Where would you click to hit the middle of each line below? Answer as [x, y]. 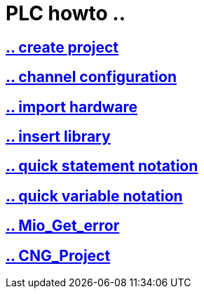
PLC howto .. [66, 13]
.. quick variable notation [94, 196]
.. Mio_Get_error [63, 226]
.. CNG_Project [58, 255]
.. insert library [58, 137]
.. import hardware [72, 107]
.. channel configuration [91, 77]
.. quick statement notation [102, 166]
